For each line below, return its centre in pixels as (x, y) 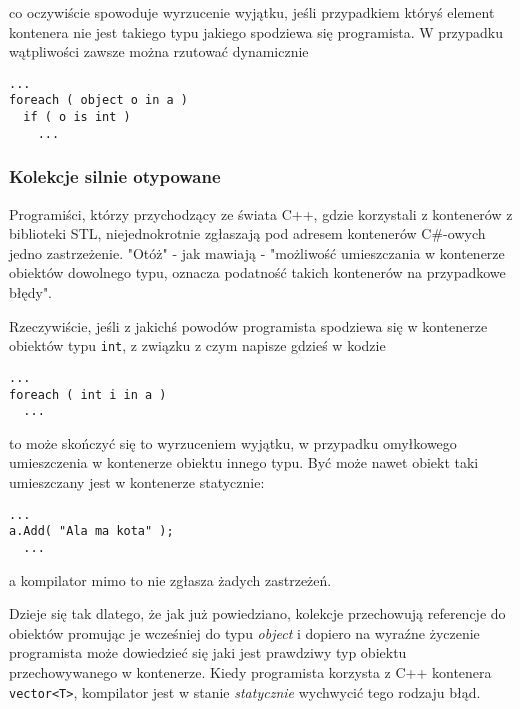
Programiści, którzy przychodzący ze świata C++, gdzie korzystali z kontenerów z (261, 213)
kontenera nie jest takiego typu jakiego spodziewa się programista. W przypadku (256, 31)
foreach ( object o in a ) (98, 100)
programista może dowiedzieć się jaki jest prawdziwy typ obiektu (208, 652)
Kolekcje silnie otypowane (115, 176)
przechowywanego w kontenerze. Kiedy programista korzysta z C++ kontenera (250, 671)
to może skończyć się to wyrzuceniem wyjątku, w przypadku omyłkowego (233, 442)
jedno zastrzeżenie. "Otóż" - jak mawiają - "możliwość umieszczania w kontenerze (257, 252)
